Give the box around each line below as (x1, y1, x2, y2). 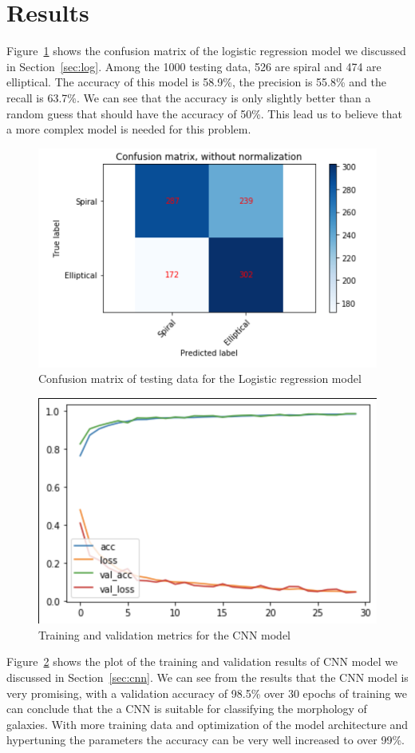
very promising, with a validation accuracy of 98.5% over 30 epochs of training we (6, 684, 408, 701)
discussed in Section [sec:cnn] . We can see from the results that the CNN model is (6, 668, 409, 685)
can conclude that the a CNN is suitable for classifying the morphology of (6, 700, 367, 717)
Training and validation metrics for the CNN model (38, 626, 290, 643)
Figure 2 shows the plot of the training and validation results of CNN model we (6, 653, 398, 670)
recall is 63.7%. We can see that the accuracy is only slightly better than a (6, 89, 371, 106)
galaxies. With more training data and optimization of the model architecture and (6, 715, 409, 732)
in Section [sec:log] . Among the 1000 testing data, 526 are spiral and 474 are (6, 58, 381, 74)
